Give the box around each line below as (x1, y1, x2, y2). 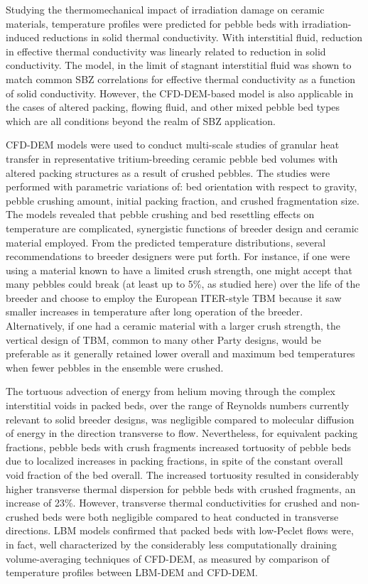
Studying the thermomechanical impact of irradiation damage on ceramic (6, 2, 325, 16)
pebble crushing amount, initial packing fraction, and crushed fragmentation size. (6, 193, 359, 207)
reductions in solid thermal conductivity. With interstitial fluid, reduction (43, 30, 363, 45)
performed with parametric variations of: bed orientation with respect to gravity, (6, 179, 357, 194)
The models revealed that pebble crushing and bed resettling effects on (6, 207, 315, 222)
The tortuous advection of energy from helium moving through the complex (6, 384, 335, 399)
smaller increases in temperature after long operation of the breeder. (6, 304, 303, 319)
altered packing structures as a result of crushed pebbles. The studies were (6, 165, 330, 180)
